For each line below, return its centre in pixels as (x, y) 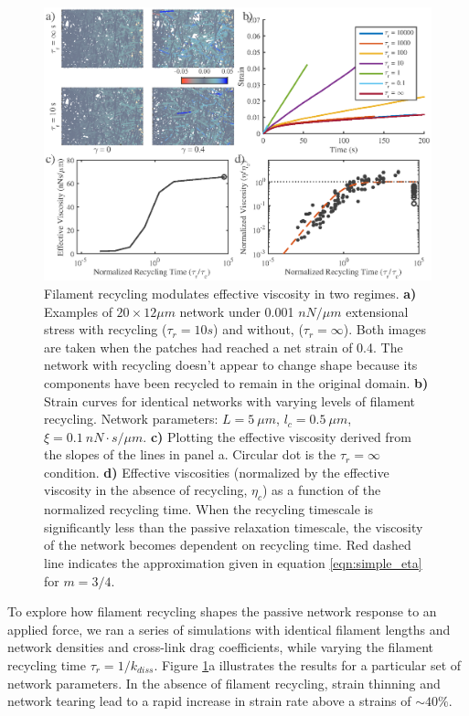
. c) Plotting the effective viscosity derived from (277, 436)
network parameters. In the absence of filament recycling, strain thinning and (224, 683)
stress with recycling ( (106, 329)
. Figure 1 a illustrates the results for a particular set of (308, 665)
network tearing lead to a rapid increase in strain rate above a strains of (209, 701)
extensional (377, 311)
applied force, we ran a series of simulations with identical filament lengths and (229, 629)
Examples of (78, 311)
